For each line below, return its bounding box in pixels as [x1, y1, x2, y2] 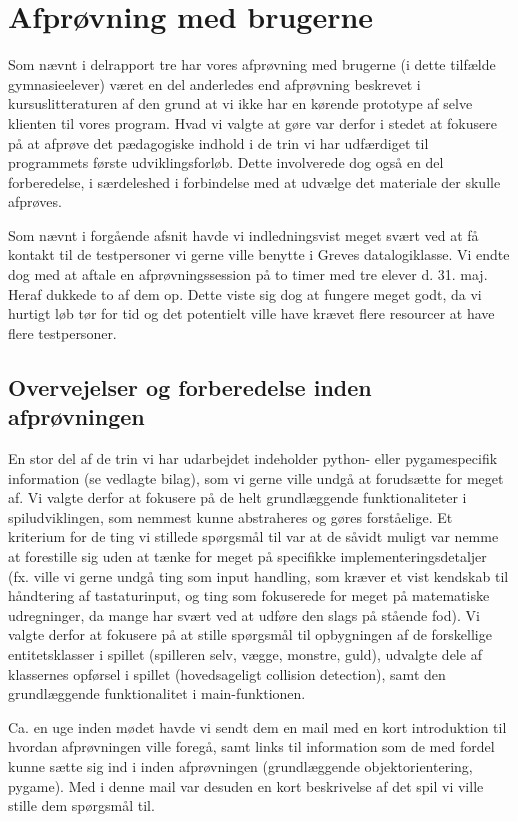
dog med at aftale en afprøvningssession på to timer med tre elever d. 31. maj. [8, 264, 488, 285]
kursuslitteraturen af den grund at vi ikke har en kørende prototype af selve [8, 93, 473, 114]
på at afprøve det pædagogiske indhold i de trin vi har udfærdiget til [8, 132, 429, 153]
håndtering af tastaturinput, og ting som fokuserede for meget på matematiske [8, 585, 490, 606]
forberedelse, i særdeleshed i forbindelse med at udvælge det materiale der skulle [8, 171, 501, 192]
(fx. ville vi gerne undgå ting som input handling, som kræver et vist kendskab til [8, 565, 509, 586]
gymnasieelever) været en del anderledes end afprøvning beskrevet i [8, 73, 421, 94]
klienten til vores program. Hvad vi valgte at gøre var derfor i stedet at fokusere [8, 112, 497, 133]
